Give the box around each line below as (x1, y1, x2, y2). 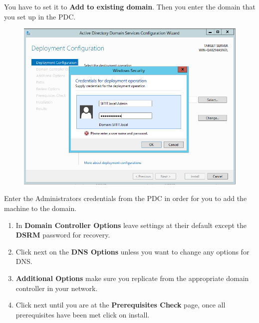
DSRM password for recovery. (15, 229, 110, 240)
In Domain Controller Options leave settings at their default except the (15, 219, 247, 230)
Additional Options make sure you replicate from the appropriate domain (15, 273, 249, 283)
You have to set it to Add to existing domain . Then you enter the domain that (4, 1, 256, 11)
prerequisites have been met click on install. (15, 309, 150, 319)
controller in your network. (15, 282, 98, 293)
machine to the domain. (4, 203, 77, 213)
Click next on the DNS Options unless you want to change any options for (15, 246, 250, 256)
